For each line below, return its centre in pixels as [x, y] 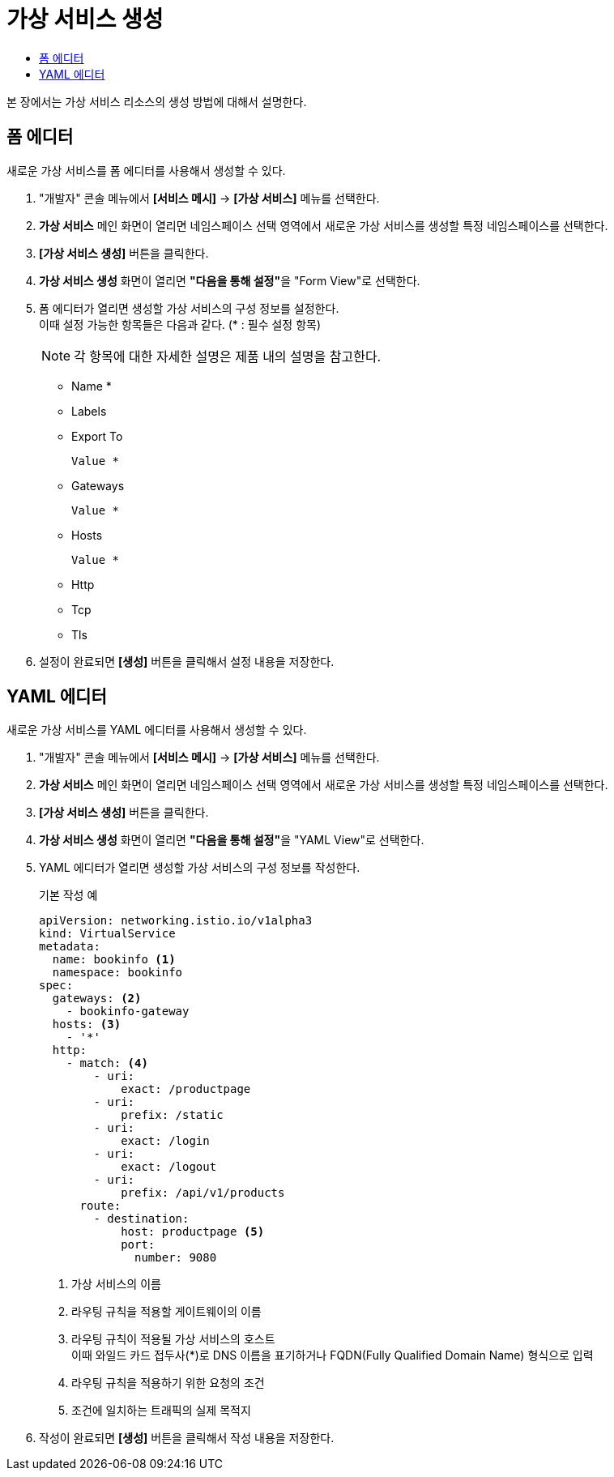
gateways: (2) [97, 999]
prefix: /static [172, 1115]
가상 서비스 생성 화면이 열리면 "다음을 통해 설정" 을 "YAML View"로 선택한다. [232, 840]
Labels [89, 411]
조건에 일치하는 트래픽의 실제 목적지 [161, 1411]
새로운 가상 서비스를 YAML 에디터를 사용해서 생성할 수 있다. [157, 730]
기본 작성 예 [68, 895]
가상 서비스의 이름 [116, 1284]
